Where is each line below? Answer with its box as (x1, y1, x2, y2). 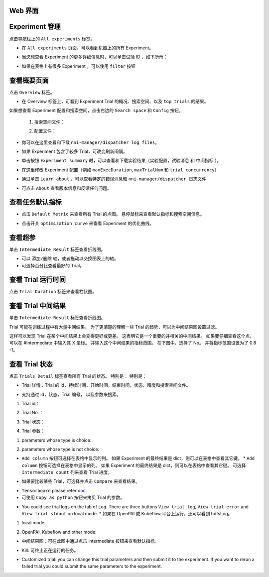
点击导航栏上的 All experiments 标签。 (9, 35, 95, 42)
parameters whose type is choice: (21, 437, 92, 443)
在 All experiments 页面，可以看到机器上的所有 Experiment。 (21, 45, 154, 51)
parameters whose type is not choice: (21, 446, 100, 452)
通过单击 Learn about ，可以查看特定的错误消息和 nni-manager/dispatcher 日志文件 (21, 176, 207, 182)
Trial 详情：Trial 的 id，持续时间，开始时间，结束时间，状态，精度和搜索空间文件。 (21, 382, 191, 388)
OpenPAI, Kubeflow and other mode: (21, 529, 97, 535)
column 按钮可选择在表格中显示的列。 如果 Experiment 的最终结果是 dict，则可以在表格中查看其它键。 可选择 (21, 462, 246, 468)
